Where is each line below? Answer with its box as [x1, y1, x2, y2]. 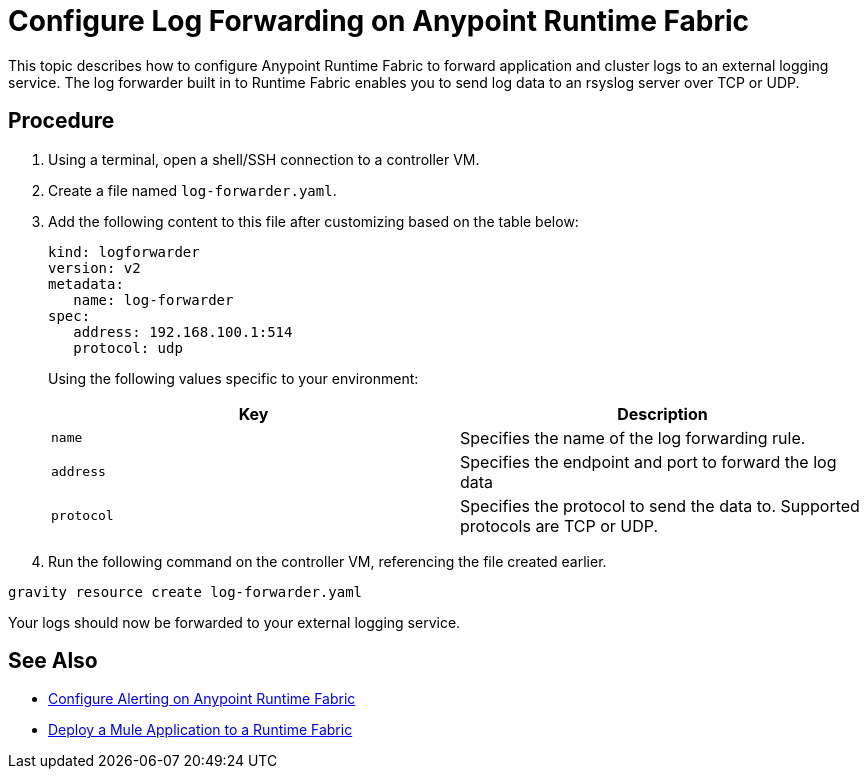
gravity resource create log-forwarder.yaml [8, 583, 363, 600]
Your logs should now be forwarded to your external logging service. [8, 613, 461, 631]
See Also [8, 648, 98, 674]
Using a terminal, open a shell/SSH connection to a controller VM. [48, 150, 480, 168]
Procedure [8, 108, 115, 134]
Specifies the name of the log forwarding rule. [460, 427, 806, 448]
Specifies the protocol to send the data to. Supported [460, 495, 860, 516]
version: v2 [48, 259, 141, 276]
